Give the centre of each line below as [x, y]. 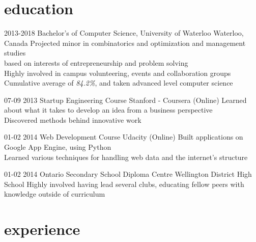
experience [42, 229]
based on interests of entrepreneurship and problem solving [96, 62]
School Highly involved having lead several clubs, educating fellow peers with [124, 184]
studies [15, 53]
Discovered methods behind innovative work [73, 119]
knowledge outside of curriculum [55, 194]
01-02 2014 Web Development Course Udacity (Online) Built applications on [124, 137]
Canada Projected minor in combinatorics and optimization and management [125, 43]
